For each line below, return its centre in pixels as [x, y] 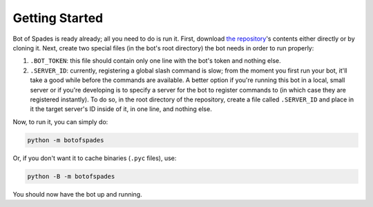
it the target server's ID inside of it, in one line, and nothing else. [121, 109]
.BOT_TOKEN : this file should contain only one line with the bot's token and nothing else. [155, 61]
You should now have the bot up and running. [77, 194]
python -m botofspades [66, 140]
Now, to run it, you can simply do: [60, 121]
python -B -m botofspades [71, 176]
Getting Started [58, 18]
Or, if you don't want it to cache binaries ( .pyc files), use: [95, 158]
